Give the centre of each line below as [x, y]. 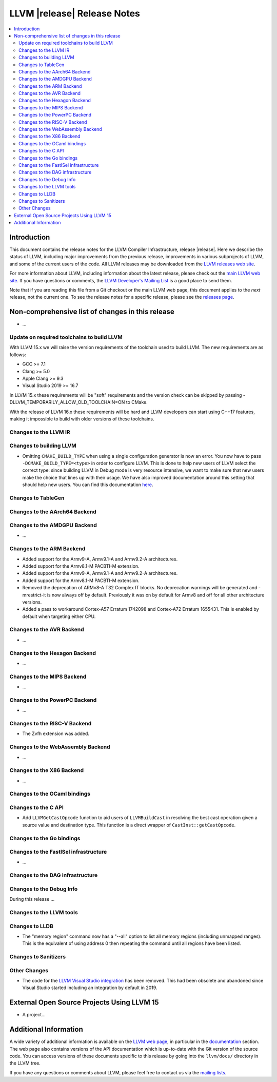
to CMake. [137, 402]
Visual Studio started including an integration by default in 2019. [90, 988]
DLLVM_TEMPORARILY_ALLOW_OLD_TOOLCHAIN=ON [67, 402]
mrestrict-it [34, 595]
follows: [18, 355]
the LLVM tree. [25, 1063]
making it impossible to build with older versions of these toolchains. [82, 419]
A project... [34, 1015]
